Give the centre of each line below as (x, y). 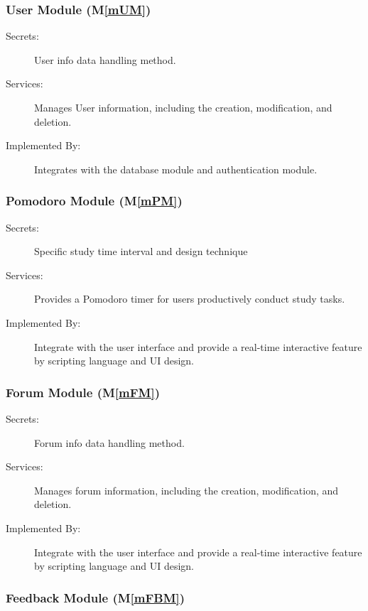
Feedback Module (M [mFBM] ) (96, 597)
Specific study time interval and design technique (141, 251)
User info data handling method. (105, 59)
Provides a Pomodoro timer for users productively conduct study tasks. (190, 299)
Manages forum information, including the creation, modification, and (186, 490)
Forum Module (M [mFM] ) (83, 392)
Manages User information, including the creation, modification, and (183, 107)
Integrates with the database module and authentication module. (176, 169)
